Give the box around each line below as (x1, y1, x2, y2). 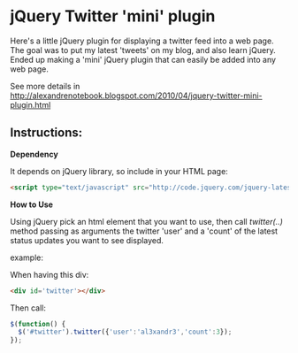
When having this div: (10, 269, 89, 280)
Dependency (10, 149, 58, 159)
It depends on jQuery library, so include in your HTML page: (10, 165, 228, 176)
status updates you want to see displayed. (10, 234, 164, 245)
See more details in (10, 81, 80, 91)
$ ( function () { (10, 319, 66, 328)
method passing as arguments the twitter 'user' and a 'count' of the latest (10, 226, 278, 236)
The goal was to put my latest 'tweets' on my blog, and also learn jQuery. (10, 44, 277, 55)
